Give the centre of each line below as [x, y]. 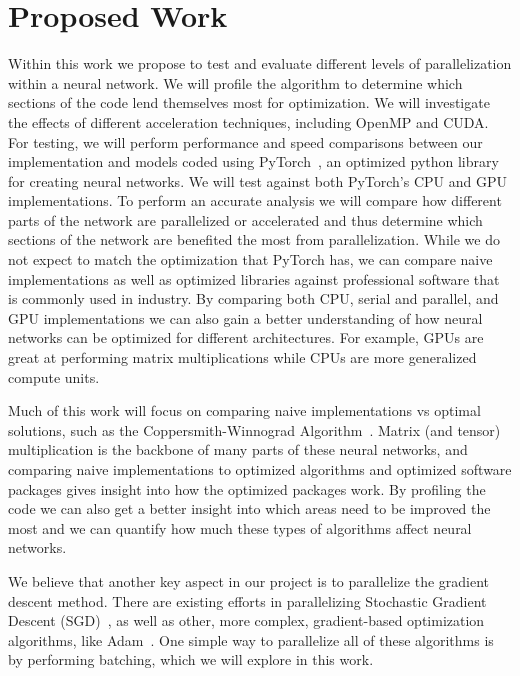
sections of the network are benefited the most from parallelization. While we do [254, 239]
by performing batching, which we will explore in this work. [191, 659]
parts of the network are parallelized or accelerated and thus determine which [245, 219]
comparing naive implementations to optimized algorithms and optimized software [260, 469]
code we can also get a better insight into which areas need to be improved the [249, 508]
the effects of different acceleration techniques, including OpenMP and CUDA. [248, 121]
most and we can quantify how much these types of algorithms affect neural [240, 527]
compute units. [54, 376]
